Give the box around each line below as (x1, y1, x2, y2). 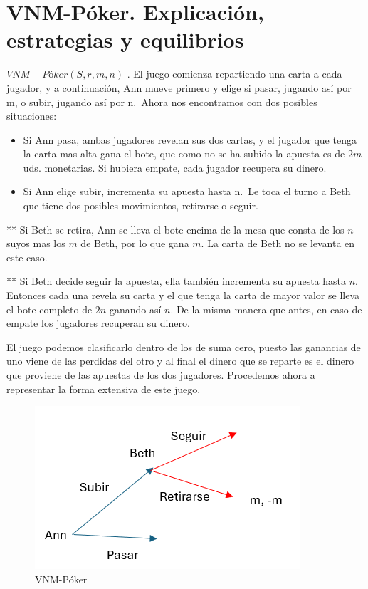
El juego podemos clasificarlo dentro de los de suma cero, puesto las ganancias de (6, 339, 361, 354)
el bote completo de (6, 301, 93, 316)
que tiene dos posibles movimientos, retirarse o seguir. (23, 198, 258, 213)
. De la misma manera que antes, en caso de (170, 301, 362, 316)
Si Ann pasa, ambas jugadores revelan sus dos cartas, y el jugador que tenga (23, 132, 357, 147)
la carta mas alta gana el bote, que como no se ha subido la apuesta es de (23, 146, 345, 161)
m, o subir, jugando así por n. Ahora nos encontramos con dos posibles (6, 94, 317, 109)
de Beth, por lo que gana (80, 236, 189, 251)
